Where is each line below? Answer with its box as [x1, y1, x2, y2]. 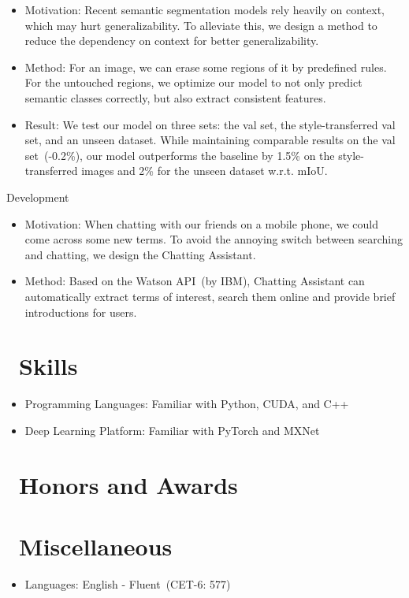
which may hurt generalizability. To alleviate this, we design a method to [24, 17, 377, 33]
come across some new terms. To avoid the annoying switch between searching [24, 231, 403, 247]
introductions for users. [24, 303, 137, 320]
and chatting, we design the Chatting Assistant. [24, 246, 256, 262]
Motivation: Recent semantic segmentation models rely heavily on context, [24, 2, 385, 17]
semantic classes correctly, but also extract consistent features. [24, 89, 326, 106]
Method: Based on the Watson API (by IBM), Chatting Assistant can [24, 273, 365, 289]
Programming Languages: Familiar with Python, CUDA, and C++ [24, 396, 349, 412]
